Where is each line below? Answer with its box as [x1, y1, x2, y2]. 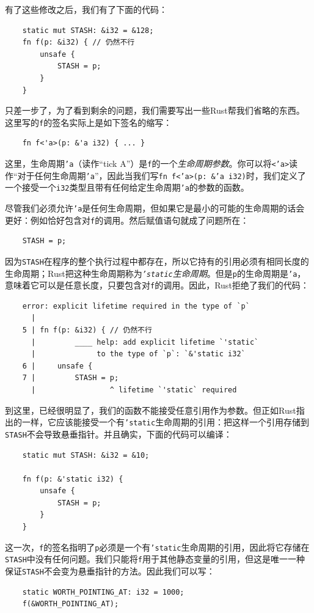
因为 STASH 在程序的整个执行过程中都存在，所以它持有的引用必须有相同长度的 [5, 254, 309, 267]
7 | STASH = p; [22, 373, 119, 383]
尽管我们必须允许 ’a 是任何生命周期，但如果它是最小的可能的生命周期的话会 [5, 201, 305, 214]
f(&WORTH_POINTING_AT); [22, 600, 119, 609]
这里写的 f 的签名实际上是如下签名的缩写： [5, 116, 172, 128]
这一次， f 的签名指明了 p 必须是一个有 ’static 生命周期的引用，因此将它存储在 [5, 540, 310, 553]
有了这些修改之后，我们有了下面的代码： [5, 3, 167, 15]
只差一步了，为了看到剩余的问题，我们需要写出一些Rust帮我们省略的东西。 [5, 104, 305, 117]
